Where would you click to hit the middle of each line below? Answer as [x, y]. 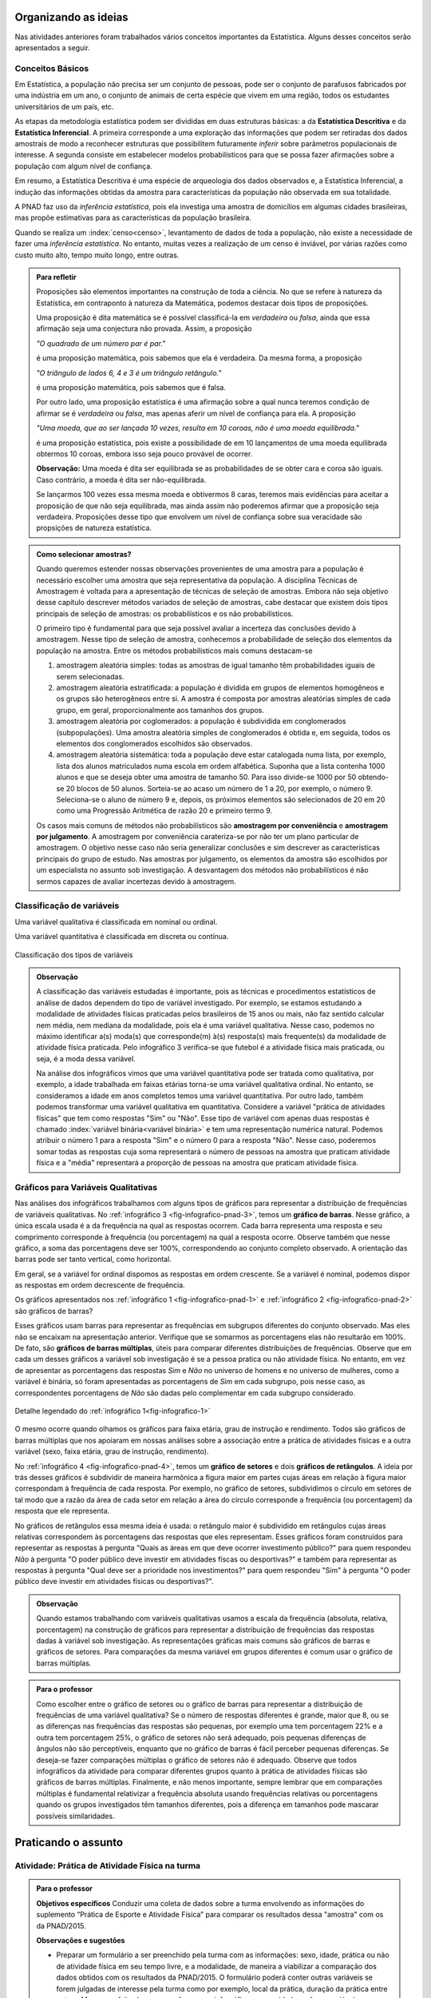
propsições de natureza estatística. [94, 528]
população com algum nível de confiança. [84, 166]
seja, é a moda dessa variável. [86, 1058]
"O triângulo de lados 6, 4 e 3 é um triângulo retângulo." [129, 372]
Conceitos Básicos [52, 68]
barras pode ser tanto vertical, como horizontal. [93, 1260]
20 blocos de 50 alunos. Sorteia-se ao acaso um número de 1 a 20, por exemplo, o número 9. [219, 788]
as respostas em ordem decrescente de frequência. [100, 1285]
